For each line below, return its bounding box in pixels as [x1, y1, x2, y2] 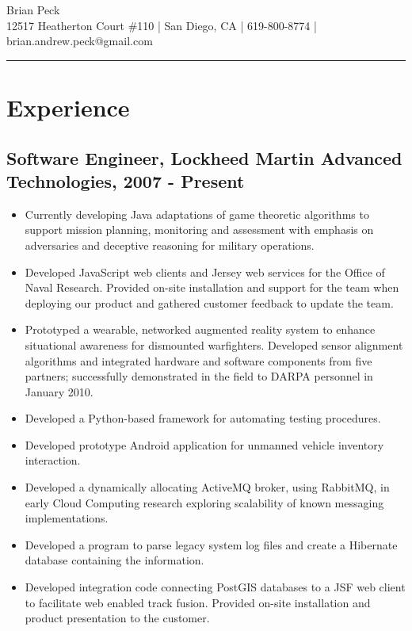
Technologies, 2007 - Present [6, 168, 245, 193]
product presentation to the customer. [25, 610, 210, 626]
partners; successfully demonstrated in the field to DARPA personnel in [25, 368, 373, 384]
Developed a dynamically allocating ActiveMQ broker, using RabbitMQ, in [25, 479, 390, 495]
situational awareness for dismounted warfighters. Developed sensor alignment [25, 336, 403, 353]
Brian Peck [6, 2, 60, 17]
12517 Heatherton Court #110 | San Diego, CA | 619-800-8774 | [6, 17, 317, 33]
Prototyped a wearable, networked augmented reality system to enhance [25, 321, 376, 338]
